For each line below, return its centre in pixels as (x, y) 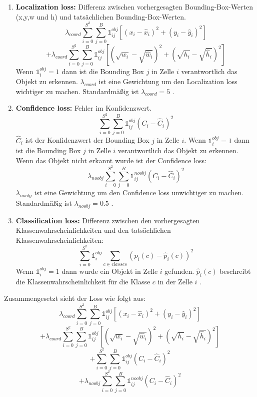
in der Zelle (175, 281)
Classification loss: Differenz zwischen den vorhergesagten (108, 220)
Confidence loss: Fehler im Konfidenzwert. (84, 108)
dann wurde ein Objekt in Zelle (110, 271)
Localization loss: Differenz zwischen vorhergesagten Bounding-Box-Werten (134, 7)
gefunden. (179, 271)
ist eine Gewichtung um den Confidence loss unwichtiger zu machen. (139, 192)
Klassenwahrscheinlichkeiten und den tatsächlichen (93, 230)
